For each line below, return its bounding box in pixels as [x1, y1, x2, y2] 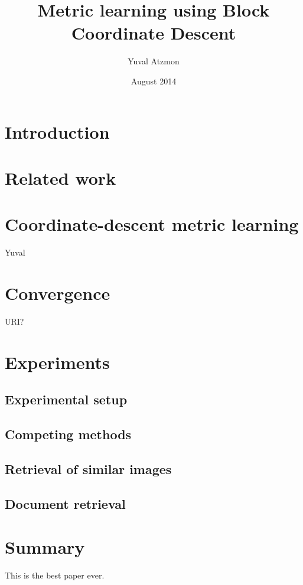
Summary [5, 535, 85, 559]
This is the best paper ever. [5, 569, 105, 581]
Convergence [5, 280, 110, 305]
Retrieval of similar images [5, 459, 172, 478]
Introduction [5, 119, 110, 143]
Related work [5, 165, 116, 189]
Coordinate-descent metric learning [5, 212, 299, 236]
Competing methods [5, 425, 132, 443]
